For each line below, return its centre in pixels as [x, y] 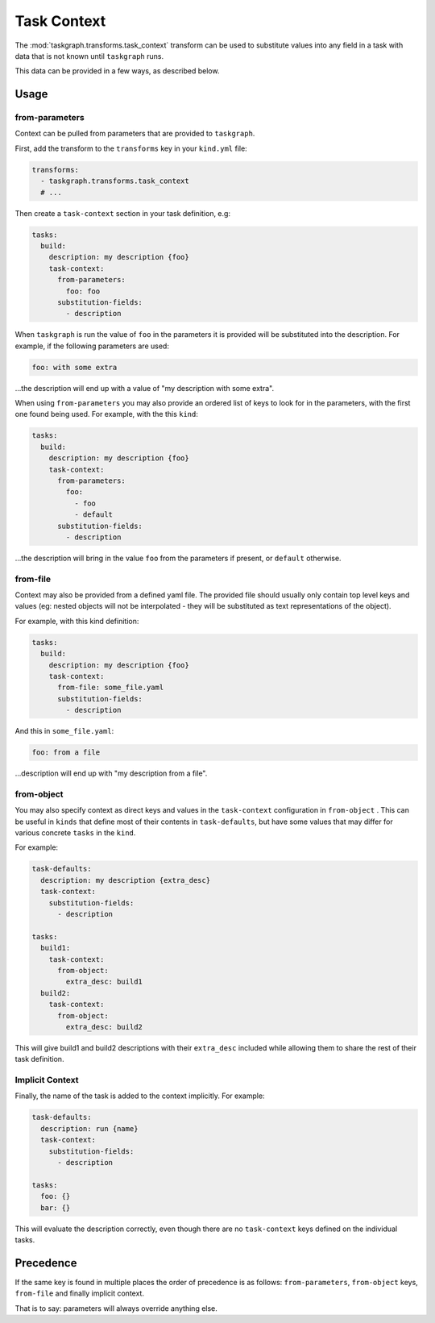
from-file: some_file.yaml [111, 688]
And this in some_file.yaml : [64, 731]
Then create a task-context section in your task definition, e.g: [123, 213]
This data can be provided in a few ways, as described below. [117, 71]
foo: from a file [66, 753]
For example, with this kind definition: [77, 621]
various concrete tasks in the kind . [75, 833]
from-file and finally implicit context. [80, 1293]
